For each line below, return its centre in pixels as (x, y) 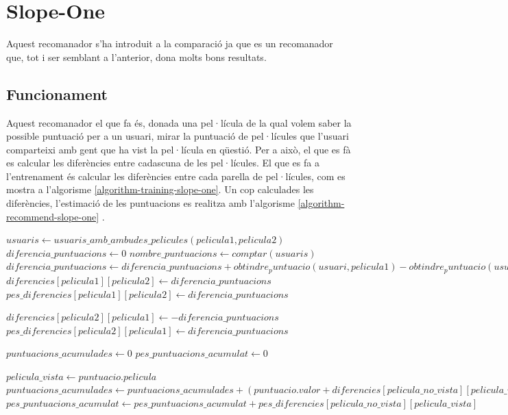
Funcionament (57, 93)
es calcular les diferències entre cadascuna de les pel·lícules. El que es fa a (163, 163)
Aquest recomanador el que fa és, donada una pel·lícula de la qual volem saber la (179, 122)
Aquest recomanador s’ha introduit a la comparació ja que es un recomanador (170, 43)
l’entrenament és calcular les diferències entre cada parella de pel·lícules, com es (176, 176)
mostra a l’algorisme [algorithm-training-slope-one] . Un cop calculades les (160, 189)
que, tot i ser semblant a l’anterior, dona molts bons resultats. (136, 56)
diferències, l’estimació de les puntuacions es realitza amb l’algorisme (150, 203)
